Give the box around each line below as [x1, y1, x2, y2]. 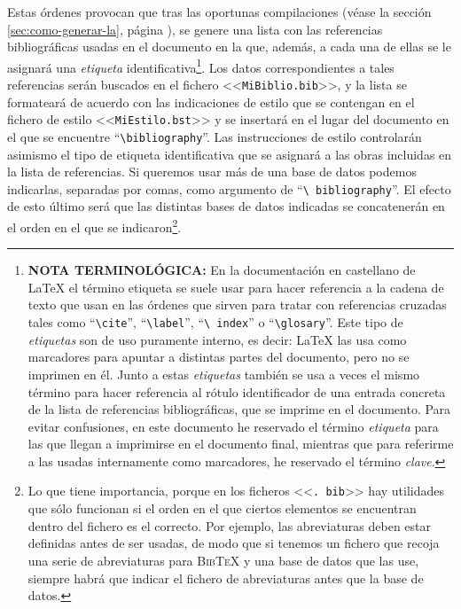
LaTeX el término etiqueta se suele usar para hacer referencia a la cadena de [27, 277, 444, 296]
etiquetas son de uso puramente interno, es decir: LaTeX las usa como [27, 330, 407, 348]
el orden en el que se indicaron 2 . [7, 215, 182, 236]
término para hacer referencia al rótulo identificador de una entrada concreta [27, 382, 446, 401]
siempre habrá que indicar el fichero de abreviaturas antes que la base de [27, 568, 424, 587]
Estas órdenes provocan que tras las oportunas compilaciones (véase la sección [7, 3, 432, 20]
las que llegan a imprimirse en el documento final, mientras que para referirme [27, 434, 454, 453]
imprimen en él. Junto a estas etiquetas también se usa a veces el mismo [27, 364, 420, 383]
